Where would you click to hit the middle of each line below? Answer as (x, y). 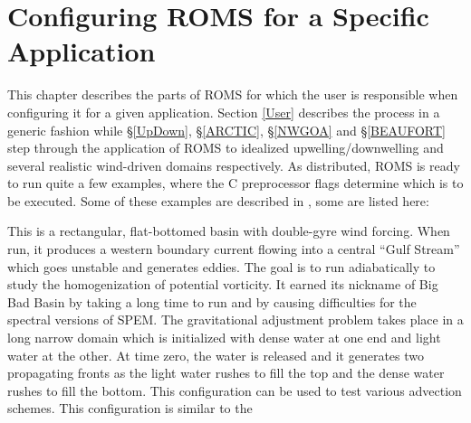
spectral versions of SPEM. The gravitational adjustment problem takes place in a (235, 320)
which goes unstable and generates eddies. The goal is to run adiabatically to (221, 266)
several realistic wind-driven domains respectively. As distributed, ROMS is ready (234, 165)
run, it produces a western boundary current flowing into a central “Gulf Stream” (234, 249)
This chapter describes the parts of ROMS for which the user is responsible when (233, 94)
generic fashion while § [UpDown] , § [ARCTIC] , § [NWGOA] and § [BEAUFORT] (226, 130)
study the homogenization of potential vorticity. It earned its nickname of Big (223, 284)
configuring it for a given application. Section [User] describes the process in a (224, 112)
